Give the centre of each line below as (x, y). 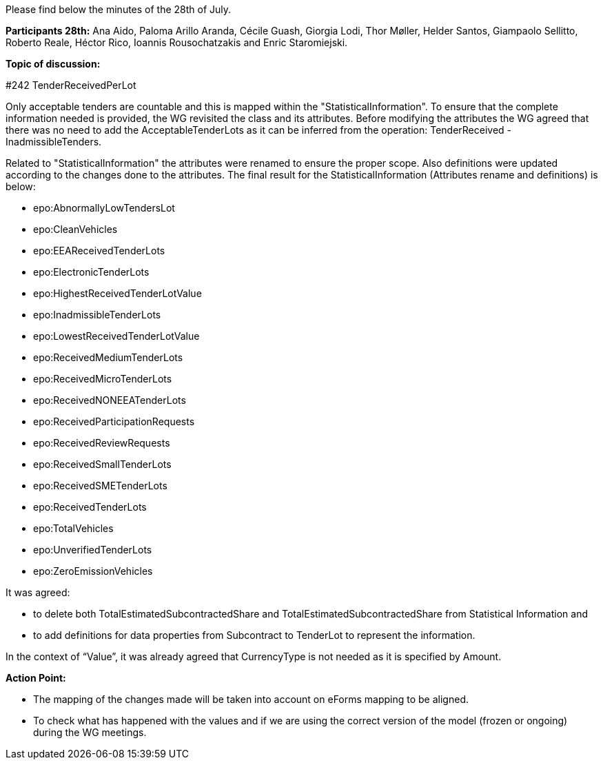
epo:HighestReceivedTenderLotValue (117, 293)
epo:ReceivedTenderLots (90, 507)
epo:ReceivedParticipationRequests (114, 421)
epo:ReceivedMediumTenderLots (108, 357)
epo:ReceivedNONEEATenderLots (110, 400)
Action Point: (36, 678)
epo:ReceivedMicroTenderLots (103, 379)
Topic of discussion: (53, 64)
